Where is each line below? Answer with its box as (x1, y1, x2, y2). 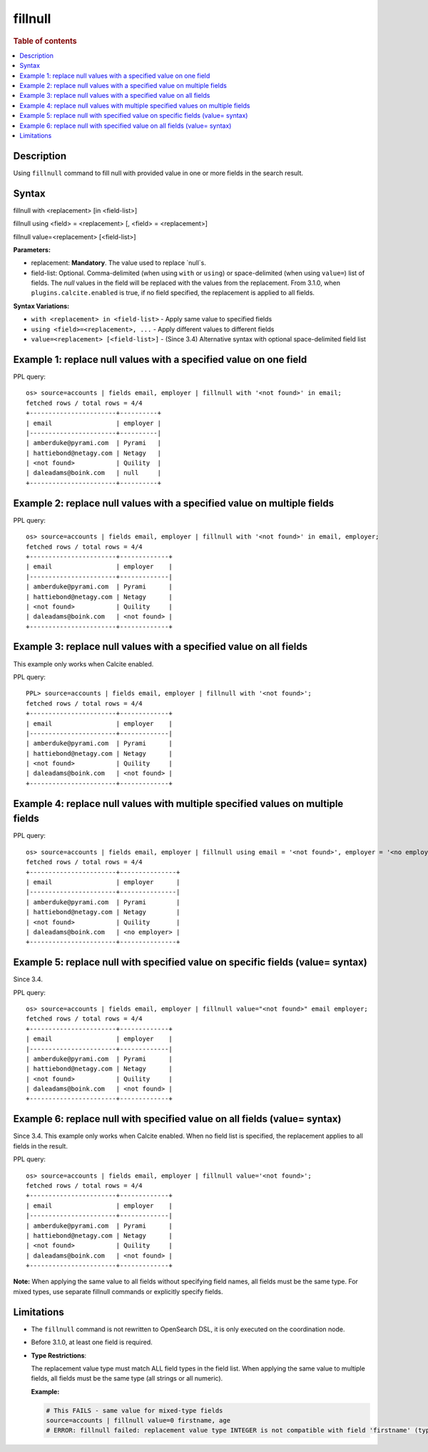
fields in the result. (13, 1141, 68, 1150)
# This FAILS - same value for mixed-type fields (46, 1406, 223, 1414)
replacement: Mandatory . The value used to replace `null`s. (31, 259, 207, 267)
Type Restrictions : (31, 1351, 87, 1360)
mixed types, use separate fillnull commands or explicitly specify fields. (13, 1287, 223, 1296)
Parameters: (13, 245, 51, 254)
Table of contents (13, 36, 78, 46)
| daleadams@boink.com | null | (26, 469, 162, 477)
